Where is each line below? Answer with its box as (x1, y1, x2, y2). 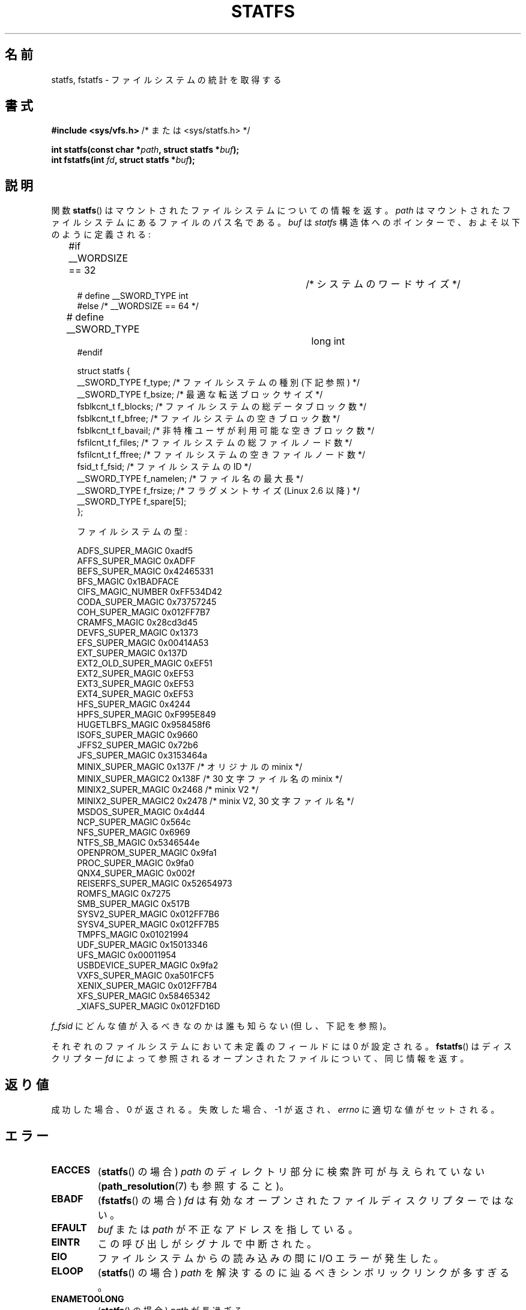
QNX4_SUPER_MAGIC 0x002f (77, 868, 195, 879)
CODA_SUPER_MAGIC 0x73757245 (77, 597, 217, 607)
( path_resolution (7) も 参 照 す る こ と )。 (97, 1179, 289, 1192)
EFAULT (51, 1221, 87, 1234)
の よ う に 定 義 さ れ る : (51, 229, 151, 240)
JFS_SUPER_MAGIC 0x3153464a (77, 750, 208, 761)
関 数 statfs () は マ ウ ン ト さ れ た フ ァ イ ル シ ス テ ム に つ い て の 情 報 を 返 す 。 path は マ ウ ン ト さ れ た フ (51, 205, 511, 216)
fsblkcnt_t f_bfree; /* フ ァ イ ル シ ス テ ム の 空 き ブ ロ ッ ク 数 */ (77, 413, 340, 424)
